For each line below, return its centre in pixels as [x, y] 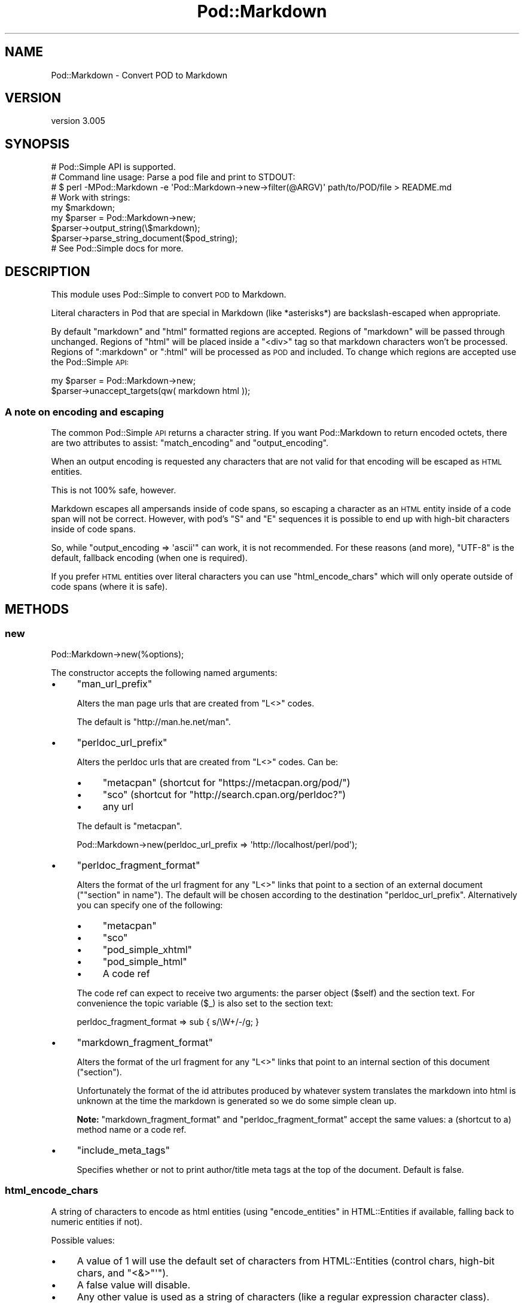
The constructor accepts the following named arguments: [164, 673]
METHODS [37, 609]
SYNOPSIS [37, 144]
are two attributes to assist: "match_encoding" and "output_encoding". [190, 442]
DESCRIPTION [48, 271]
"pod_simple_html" [145, 962]
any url [118, 807]
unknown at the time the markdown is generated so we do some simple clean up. [237, 1101]
